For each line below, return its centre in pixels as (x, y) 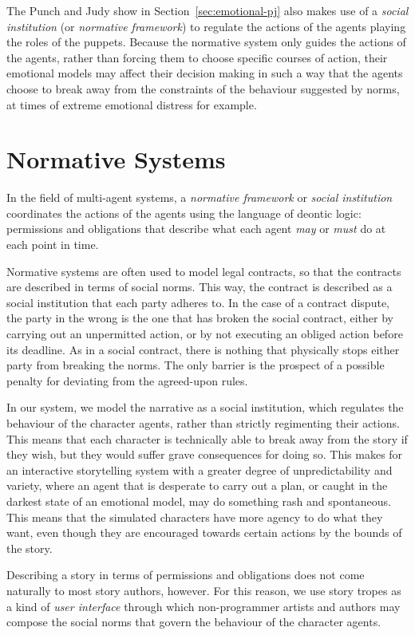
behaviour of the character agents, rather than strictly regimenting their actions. (203, 423)
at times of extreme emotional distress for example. (132, 104)
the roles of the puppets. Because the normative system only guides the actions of (206, 42)
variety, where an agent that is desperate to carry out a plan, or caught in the (197, 485)
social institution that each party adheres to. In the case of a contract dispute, (198, 302)
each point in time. (53, 245)
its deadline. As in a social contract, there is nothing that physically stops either (203, 349)
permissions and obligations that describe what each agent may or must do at (196, 229)
